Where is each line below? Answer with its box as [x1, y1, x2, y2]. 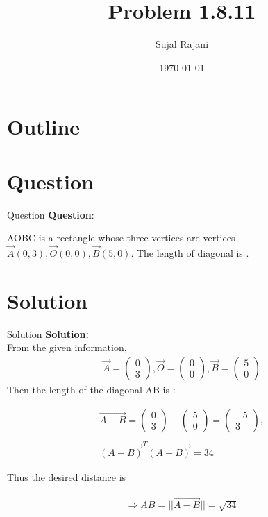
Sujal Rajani [155, 37, 209, 51]
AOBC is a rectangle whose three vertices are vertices [7, 230, 235, 245]
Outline [7, 112, 81, 141]
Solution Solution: [7, 326, 89, 341]
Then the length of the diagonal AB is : [7, 382, 176, 396]
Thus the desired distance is [7, 470, 126, 484]
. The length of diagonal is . [131, 246, 249, 260]
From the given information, [7, 340, 127, 355]
